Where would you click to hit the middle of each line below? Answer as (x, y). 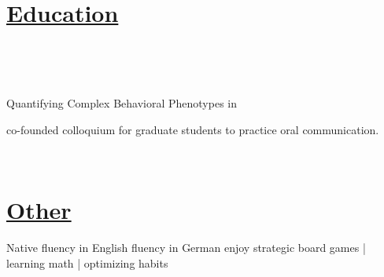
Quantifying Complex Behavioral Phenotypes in (122, 103)
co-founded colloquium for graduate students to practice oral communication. (193, 129)
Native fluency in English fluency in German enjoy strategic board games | (186, 248)
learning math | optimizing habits (87, 262)
